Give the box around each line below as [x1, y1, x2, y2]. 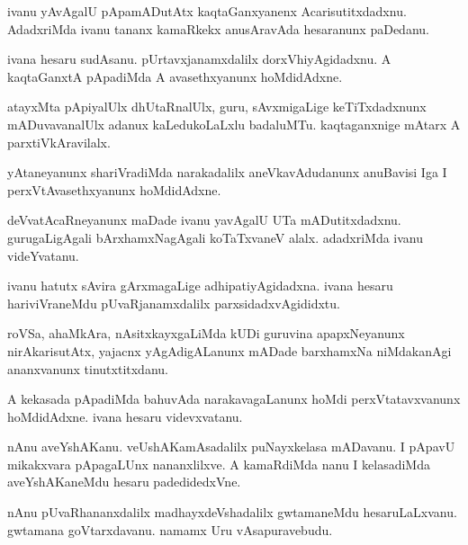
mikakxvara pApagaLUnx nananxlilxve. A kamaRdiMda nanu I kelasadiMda [7, 454, 430, 473]
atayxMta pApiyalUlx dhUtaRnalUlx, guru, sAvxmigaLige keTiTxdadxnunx [7, 97, 427, 116]
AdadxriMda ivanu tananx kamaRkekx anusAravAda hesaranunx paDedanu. [7, 19, 429, 38]
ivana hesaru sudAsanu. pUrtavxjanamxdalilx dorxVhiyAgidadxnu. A [7, 49, 391, 68]
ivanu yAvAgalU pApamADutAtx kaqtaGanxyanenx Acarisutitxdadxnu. [7, 2, 407, 20]
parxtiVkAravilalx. [7, 132, 111, 151]
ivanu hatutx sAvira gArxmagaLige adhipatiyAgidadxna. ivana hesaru [7, 276, 393, 295]
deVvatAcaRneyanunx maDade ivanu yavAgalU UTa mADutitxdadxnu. [7, 210, 401, 229]
